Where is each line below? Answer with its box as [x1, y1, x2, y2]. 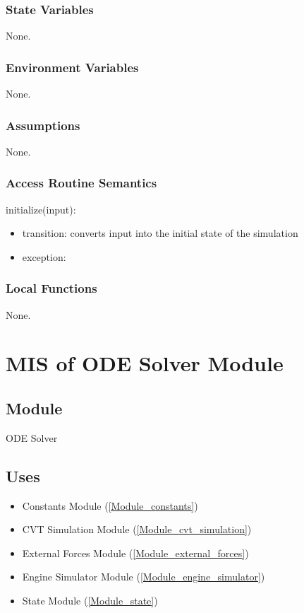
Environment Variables [6, 58, 139, 76]
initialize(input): [6, 202, 76, 216]
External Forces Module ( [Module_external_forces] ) [22, 545, 249, 560]
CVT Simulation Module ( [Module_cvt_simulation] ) [22, 522, 252, 537]
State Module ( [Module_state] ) [22, 593, 158, 607]
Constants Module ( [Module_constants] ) [22, 498, 198, 513]
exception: [22, 249, 66, 264]
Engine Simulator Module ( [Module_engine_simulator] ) [22, 569, 265, 584]
